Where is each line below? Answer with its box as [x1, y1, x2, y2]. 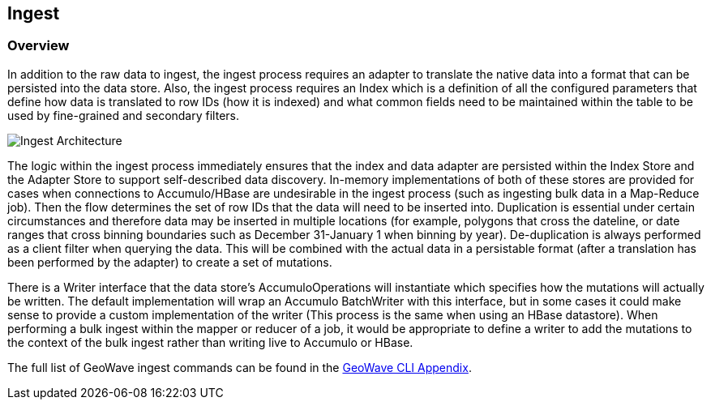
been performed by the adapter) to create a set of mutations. [7, 254, 332, 269]
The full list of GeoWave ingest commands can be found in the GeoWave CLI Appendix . [7, 360, 472, 374]
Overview [7, 37, 70, 54]
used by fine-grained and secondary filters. [7, 108, 239, 122]
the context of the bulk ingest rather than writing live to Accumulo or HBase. [7, 335, 413, 349]
